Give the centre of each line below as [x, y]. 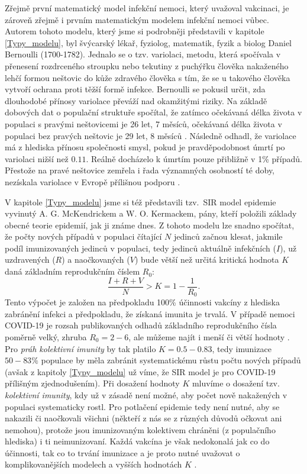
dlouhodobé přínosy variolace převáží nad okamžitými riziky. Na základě [136, 100]
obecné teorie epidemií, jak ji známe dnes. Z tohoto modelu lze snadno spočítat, [150, 225]
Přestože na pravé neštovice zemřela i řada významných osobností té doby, [140, 170]
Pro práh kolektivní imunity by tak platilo [80, 348]
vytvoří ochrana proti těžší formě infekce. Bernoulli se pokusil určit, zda [135, 89]
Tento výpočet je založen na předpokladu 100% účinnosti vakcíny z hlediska [142, 302]
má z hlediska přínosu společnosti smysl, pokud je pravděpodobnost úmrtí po [145, 147]
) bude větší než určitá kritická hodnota [207, 259]
